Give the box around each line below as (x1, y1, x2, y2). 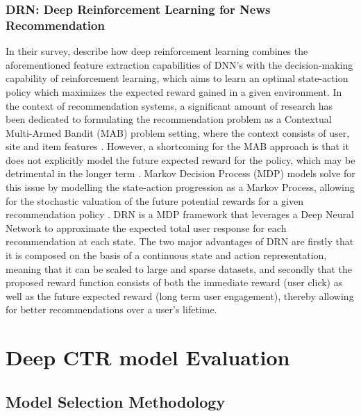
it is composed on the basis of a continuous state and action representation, (6, 248, 327, 263)
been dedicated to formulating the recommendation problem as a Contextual (6, 112, 332, 126)
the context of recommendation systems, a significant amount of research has (6, 98, 333, 113)
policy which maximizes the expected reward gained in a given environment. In (6, 84, 342, 99)
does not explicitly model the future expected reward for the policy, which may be (6, 152, 355, 167)
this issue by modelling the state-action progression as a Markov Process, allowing (6, 180, 355, 194)
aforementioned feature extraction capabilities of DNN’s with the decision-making (6, 57, 353, 72)
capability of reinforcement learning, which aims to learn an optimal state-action (6, 71, 349, 85)
